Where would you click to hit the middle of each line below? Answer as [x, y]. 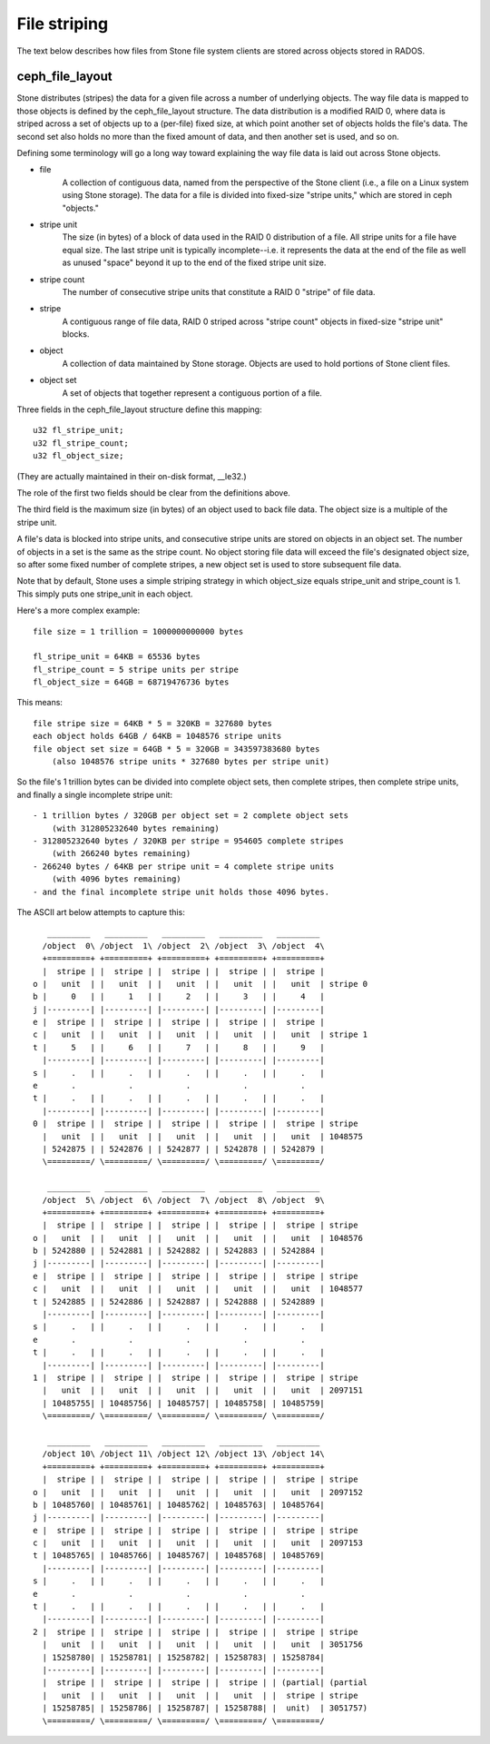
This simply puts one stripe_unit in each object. [105, 594]
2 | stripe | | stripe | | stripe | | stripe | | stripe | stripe [196, 1631]
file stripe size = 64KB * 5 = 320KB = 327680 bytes [152, 723]
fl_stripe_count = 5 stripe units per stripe [136, 669]
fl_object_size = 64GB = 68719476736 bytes [131, 682]
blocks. [76, 334]
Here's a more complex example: [78, 611]
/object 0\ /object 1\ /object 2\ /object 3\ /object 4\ [184, 946]
